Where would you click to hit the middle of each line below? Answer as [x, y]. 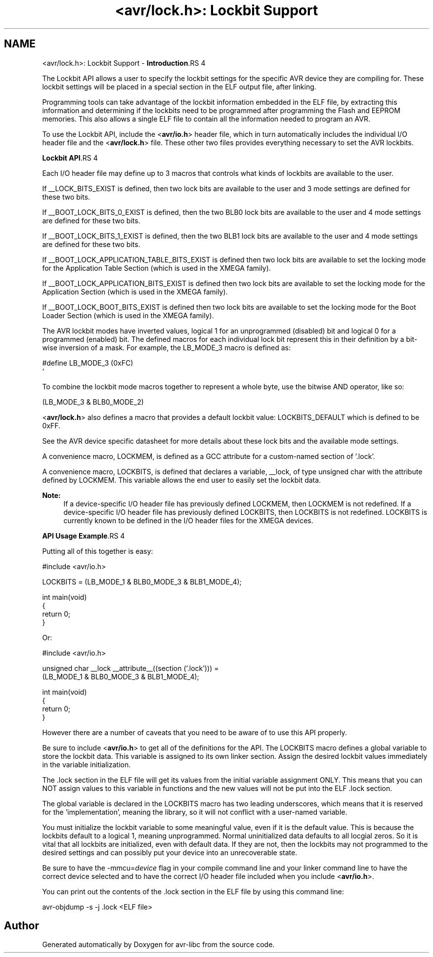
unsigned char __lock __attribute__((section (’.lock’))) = [130, 668]
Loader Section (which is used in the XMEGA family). [128, 315]
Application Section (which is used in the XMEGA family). [135, 291]
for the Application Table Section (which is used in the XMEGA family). [156, 268]
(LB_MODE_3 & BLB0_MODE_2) [93, 402]
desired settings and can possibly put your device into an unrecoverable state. [170, 852]
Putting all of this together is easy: [98, 551]
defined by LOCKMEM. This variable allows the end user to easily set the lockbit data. [182, 480]
